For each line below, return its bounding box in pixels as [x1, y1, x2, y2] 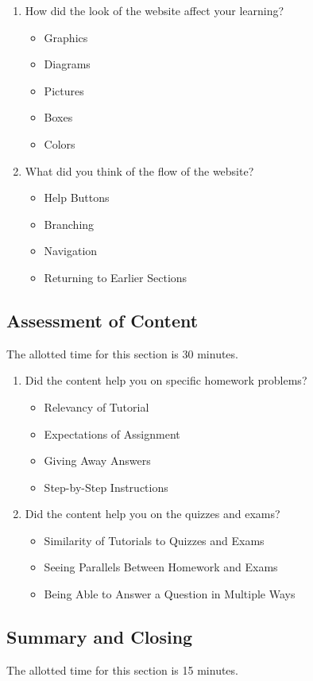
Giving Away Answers [44, 452, 151, 469]
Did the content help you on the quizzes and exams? [25, 505, 280, 522]
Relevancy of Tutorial [44, 398, 149, 415]
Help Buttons [44, 189, 110, 206]
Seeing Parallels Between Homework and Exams [44, 559, 278, 575]
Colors [44, 135, 75, 152]
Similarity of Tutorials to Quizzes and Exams [44, 532, 265, 548]
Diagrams [44, 56, 91, 72]
